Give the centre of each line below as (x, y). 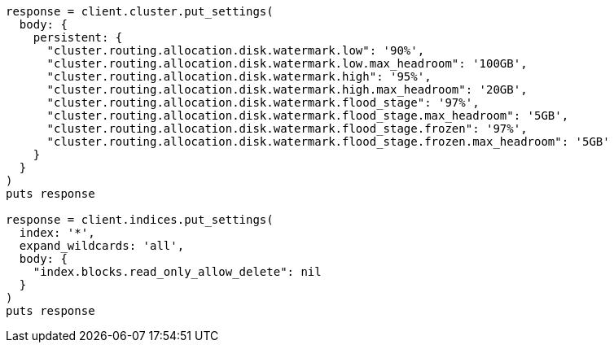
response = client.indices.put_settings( (140, 220)
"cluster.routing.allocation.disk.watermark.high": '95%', (239, 76)
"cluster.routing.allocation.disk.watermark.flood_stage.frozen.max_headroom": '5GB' (328, 142)
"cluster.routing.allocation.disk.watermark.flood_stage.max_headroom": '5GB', (308, 116)
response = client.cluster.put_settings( (140, 11)
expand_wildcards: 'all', (102, 246)
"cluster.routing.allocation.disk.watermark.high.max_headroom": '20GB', (287, 89)
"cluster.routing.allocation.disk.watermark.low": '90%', (236, 50)
